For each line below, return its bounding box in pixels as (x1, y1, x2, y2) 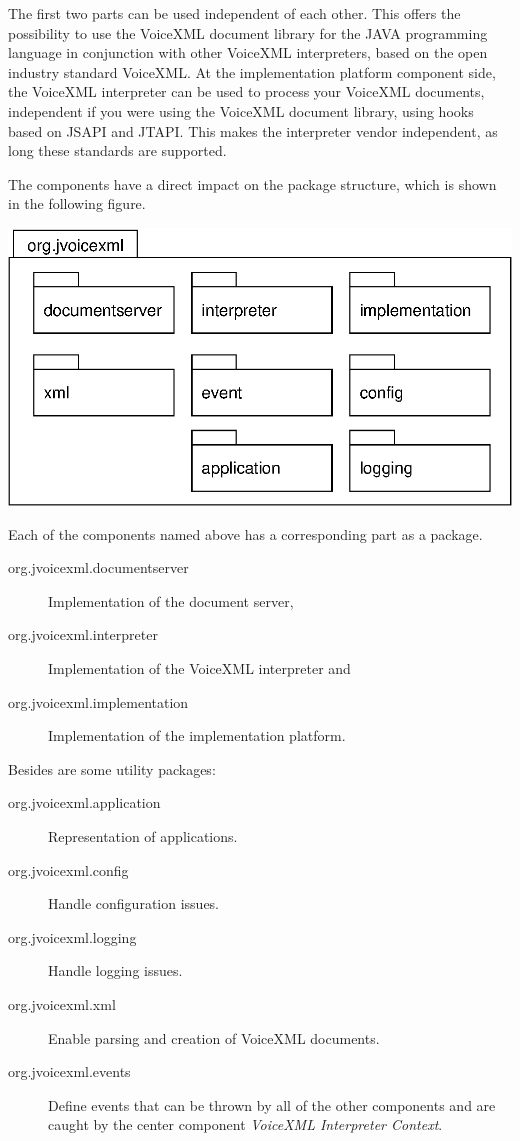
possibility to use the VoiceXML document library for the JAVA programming (8, 22, 488, 43)
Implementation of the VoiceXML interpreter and (48, 658, 351, 678)
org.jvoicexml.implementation (8, 691, 189, 712)
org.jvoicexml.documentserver (8, 557, 189, 578)
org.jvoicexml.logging (8, 926, 137, 947)
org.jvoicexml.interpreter (8, 624, 158, 645)
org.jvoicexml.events (8, 1061, 131, 1082)
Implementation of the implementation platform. (48, 725, 346, 746)
